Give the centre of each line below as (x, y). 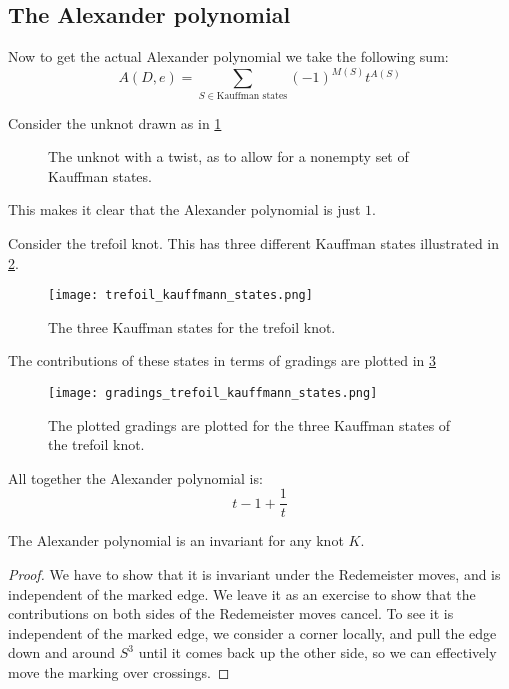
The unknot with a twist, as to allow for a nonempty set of (228, 156)
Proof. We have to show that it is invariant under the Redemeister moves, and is (254, 574)
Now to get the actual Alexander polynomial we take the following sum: (228, 56)
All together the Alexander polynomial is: (135, 477)
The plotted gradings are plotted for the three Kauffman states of (249, 424)
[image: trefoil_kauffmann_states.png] (180, 295)
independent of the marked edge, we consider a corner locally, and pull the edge (252, 632)
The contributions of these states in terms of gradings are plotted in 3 (222, 360)
